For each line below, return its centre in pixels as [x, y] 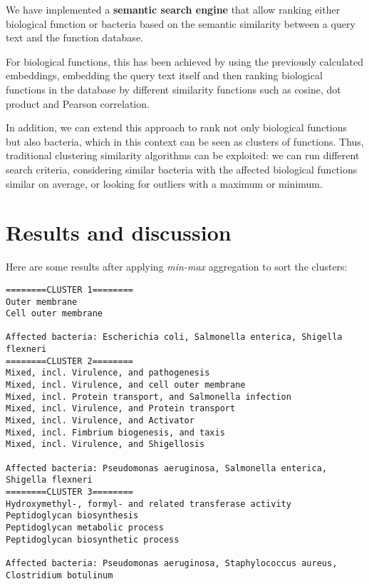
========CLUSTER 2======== [69, 361]
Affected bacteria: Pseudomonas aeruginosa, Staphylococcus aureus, [172, 563]
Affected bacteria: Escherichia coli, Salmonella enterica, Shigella [174, 337]
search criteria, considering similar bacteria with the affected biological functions [182, 169]
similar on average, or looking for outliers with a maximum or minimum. [164, 183]
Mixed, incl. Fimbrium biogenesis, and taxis [115, 432]
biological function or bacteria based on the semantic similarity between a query [181, 23]
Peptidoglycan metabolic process [85, 527]
